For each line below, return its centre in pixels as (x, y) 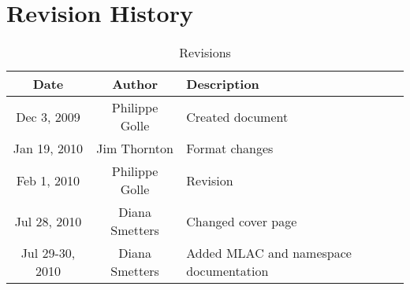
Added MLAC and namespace (269, 253)
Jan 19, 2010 (48, 149)
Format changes (230, 149)
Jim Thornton (135, 149)
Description (223, 84)
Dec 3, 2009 (48, 116)
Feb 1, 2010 (48, 180)
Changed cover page (242, 221)
